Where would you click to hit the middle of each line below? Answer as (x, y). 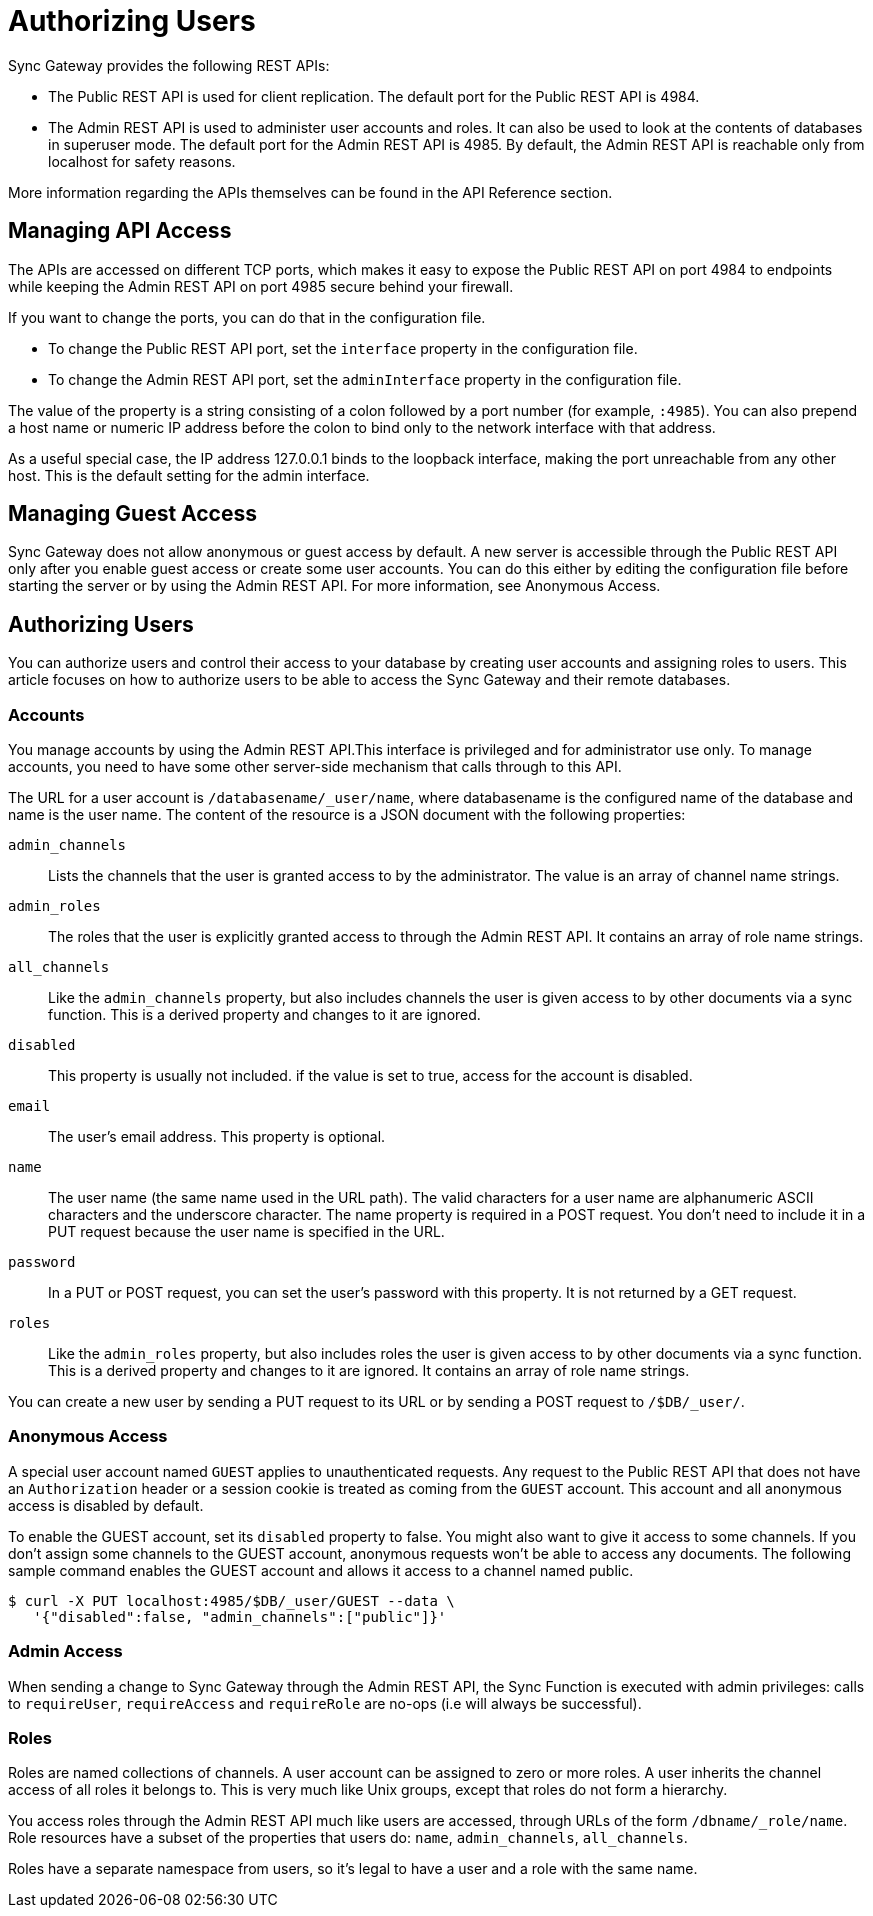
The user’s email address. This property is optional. (217, 1137)
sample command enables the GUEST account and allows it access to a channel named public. (321, 1570)
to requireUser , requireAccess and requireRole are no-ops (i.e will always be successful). (325, 1703)
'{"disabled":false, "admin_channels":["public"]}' (240, 1616)
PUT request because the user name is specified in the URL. (246, 1232)
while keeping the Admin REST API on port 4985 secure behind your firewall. (261, 286)
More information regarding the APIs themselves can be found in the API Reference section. (310, 192)
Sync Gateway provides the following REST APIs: (169, 65)
